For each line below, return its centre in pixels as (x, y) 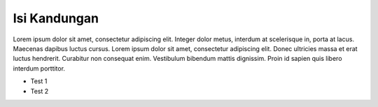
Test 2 (40, 91)
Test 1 (39, 81)
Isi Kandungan (56, 18)
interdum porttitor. (39, 68)
